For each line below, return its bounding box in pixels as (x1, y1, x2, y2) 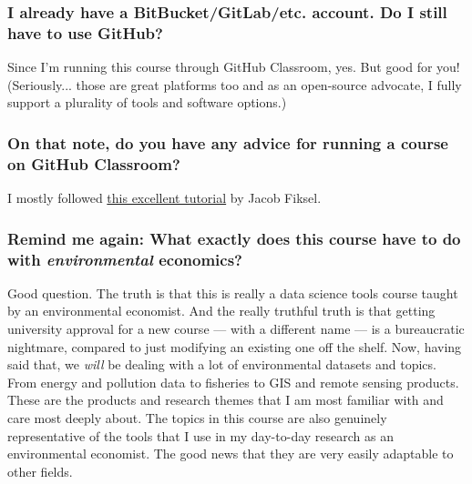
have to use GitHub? (7, 21, 163, 44)
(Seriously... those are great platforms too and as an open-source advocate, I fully (7, 75, 462, 94)
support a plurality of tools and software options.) (7, 93, 287, 112)
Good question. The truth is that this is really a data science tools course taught (7, 283, 458, 302)
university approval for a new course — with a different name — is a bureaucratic (7, 318, 465, 338)
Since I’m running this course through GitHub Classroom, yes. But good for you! (7, 57, 460, 76)
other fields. (7, 461, 73, 480)
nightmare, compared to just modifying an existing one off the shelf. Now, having (7, 337, 462, 356)
